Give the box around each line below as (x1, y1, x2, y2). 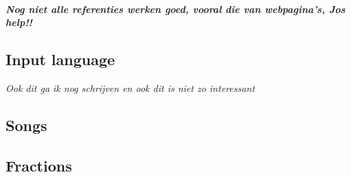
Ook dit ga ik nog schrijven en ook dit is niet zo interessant (5, 80, 255, 95)
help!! (5, 15, 32, 29)
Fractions (5, 154, 72, 176)
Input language (5, 49, 115, 70)
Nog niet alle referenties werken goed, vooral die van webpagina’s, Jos (5, 1, 346, 16)
